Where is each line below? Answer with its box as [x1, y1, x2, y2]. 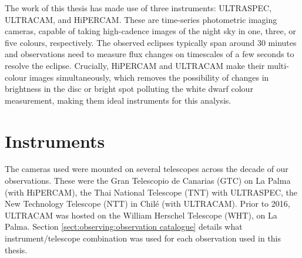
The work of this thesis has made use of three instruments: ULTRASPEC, [5, 2, 272, 14]
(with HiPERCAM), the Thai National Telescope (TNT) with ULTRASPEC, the [5, 186, 298, 198]
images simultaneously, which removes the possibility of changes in [29, 71, 269, 83]
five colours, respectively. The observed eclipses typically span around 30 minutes [5, 36, 297, 48]
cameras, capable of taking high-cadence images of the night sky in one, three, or [5, 25, 296, 37]
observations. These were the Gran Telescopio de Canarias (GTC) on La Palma [5, 174, 291, 187]
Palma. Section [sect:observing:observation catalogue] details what [5, 220, 243, 233]
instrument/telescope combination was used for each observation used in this [5, 232, 281, 244]
